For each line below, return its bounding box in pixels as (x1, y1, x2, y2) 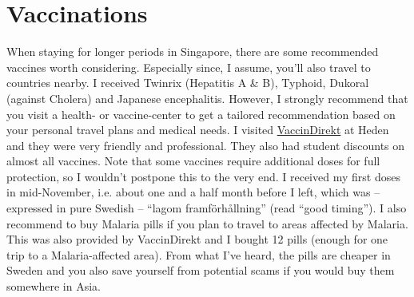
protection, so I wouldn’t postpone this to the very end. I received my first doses (6, 168, 400, 184)
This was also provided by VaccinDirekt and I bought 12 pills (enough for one (6, 231, 388, 247)
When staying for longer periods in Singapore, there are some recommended (6, 43, 379, 60)
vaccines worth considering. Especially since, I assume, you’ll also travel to (6, 58, 371, 75)
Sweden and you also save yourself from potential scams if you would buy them (6, 262, 395, 279)
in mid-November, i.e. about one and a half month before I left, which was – (6, 184, 380, 200)
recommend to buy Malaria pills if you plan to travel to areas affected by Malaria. (6, 215, 408, 232)
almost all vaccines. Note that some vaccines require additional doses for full (6, 152, 380, 169)
